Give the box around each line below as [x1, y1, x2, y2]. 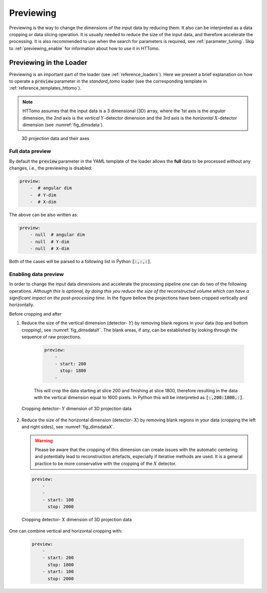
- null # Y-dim [30, 239, 69, 244]
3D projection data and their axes [21, 136, 89, 141]
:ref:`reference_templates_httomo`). [9, 85, 82, 91]
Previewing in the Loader [9, 58, 88, 67]
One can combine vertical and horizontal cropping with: [9, 528, 123, 534]
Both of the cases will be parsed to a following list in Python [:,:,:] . [9, 259, 152, 265]
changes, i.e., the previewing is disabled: [9, 165, 92, 171]
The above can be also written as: [9, 212, 79, 218]
